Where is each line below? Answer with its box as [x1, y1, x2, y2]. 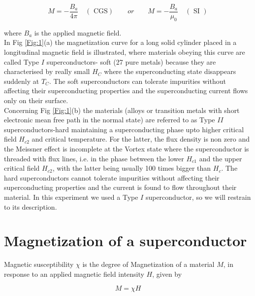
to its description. [4, 201, 57, 212]
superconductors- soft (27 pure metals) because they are [46, 56, 216, 67]
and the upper [199, 153, 242, 163]
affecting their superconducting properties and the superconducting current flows [4, 85, 248, 96]
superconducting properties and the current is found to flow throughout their [4, 182, 237, 192]
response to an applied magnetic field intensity [4, 268, 144, 279]
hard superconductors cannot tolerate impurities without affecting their [4, 172, 220, 183]
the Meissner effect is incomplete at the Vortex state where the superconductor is [4, 143, 249, 153]
